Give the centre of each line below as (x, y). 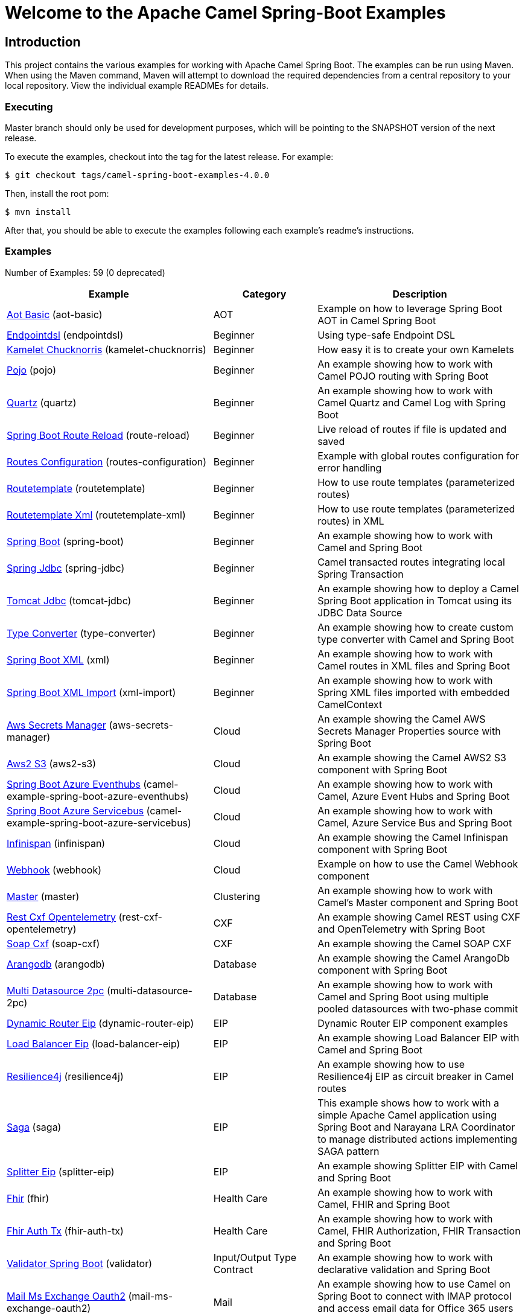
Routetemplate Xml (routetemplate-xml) (96, 515)
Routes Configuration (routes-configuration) (107, 462)
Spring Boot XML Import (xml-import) (91, 692)
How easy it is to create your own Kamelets (416, 349)
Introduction (43, 42)
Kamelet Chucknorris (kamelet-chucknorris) (107, 349)
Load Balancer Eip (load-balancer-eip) (94, 1043)
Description (420, 294)
